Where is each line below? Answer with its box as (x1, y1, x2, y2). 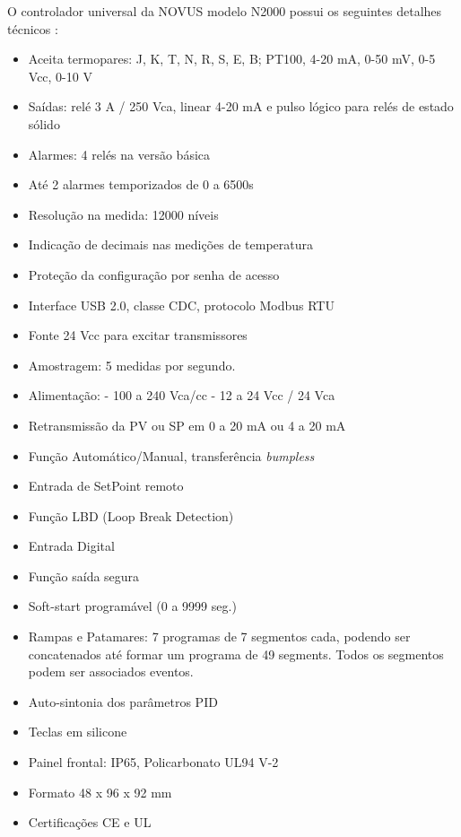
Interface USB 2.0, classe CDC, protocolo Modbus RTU (28, 295, 335, 314)
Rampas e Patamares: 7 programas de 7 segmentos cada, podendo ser (28, 627, 411, 646)
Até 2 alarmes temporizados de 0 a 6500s (28, 175, 254, 194)
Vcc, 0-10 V (28, 66, 92, 85)
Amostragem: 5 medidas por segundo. (28, 355, 236, 374)
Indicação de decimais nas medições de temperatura (28, 235, 314, 254)
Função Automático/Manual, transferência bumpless (28, 446, 315, 465)
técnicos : (7, 19, 58, 38)
